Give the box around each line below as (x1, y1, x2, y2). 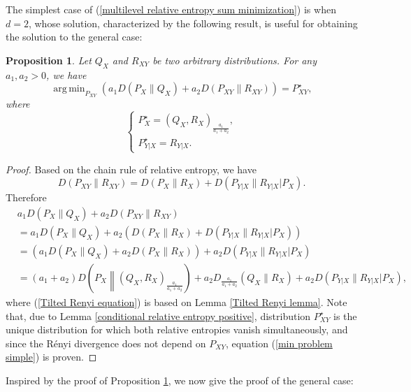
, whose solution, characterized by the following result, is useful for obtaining (28, 15, 358, 30)
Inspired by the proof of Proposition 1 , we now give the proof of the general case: (6, 372, 354, 387)
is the (333, 308, 357, 323)
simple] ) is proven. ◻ (6, 349, 97, 364)
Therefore (6, 190, 47, 205)
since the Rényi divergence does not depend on (6, 335, 206, 350)
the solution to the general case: (6, 29, 143, 44)
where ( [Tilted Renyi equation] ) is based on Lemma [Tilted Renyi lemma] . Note (6, 294, 347, 309)
